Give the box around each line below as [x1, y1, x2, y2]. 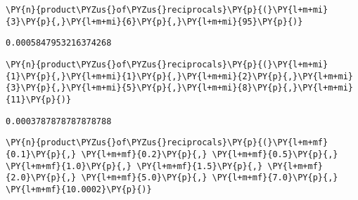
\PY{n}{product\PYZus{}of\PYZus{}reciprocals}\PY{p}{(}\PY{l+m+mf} [6, 138, 328, 148]
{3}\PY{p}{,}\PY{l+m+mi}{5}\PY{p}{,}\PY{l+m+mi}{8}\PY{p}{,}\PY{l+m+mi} [6, 83, 353, 93]
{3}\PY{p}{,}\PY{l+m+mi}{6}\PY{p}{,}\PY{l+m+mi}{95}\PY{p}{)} [6, 16, 303, 27]
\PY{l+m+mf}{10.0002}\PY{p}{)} [6, 184, 152, 194]
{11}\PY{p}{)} [6, 94, 72, 105]
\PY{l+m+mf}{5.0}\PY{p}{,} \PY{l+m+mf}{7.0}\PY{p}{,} [81, 173, 338, 183]
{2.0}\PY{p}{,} [6, 173, 77, 183]
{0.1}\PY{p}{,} [6, 149, 77, 159]
